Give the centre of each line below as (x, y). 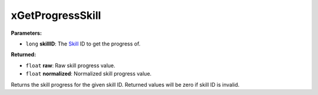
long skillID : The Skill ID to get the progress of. (83, 44)
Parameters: (26, 33)
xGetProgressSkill (56, 15)
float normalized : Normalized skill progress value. (89, 74)
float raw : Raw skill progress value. (71, 65)
